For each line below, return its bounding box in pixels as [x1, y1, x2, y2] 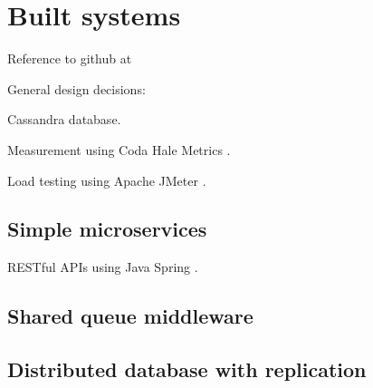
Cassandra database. [7, 110, 121, 129]
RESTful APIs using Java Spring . [7, 257, 198, 276]
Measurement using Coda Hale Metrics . [7, 140, 231, 159]
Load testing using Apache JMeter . [7, 170, 206, 189]
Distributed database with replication [7, 355, 367, 383]
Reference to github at [7, 49, 132, 68]
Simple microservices [7, 215, 207, 243]
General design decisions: [7, 79, 146, 98]
